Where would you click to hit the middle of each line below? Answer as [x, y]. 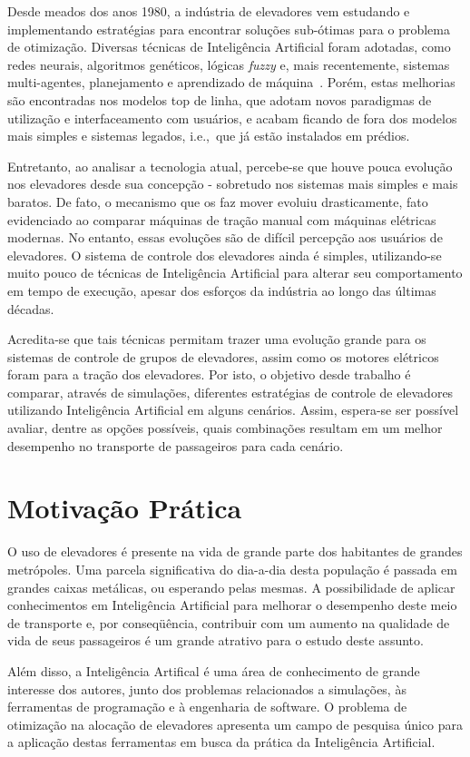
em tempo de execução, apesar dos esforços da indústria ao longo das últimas [222, 290]
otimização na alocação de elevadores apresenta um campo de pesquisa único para [235, 724]
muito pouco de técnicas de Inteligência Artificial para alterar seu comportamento [235, 273]
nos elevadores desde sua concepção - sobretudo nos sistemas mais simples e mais [233, 184]
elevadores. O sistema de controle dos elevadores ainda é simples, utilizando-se [225, 255]
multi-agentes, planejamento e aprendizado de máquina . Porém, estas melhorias [231, 82]
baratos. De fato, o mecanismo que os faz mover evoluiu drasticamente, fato [218, 201]
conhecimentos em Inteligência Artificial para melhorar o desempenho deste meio [232, 605]
